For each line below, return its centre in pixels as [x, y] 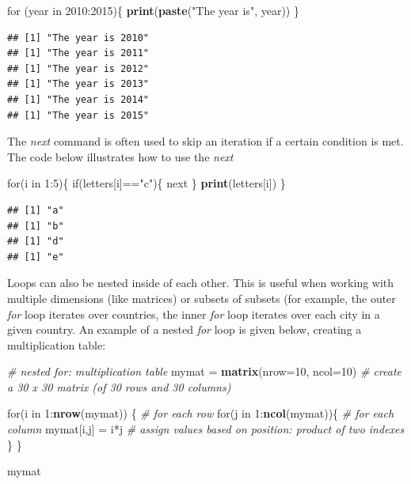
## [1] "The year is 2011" [78, 53]
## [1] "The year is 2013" [78, 84]
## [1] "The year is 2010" [78, 38]
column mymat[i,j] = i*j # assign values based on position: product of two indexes [206, 429]
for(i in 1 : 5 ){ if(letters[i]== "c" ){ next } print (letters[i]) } [147, 183]
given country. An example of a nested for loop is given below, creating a [185, 329]
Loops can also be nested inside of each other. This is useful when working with [201, 283]
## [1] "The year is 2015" [78, 115]
